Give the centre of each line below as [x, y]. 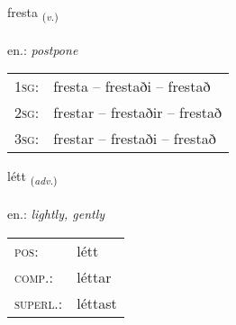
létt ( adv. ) [32, 177]
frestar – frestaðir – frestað [137, 113]
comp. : [34, 276]
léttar [94, 276]
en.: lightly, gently [56, 214]
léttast [97, 302]
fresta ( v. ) [33, 13]
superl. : [39, 302]
